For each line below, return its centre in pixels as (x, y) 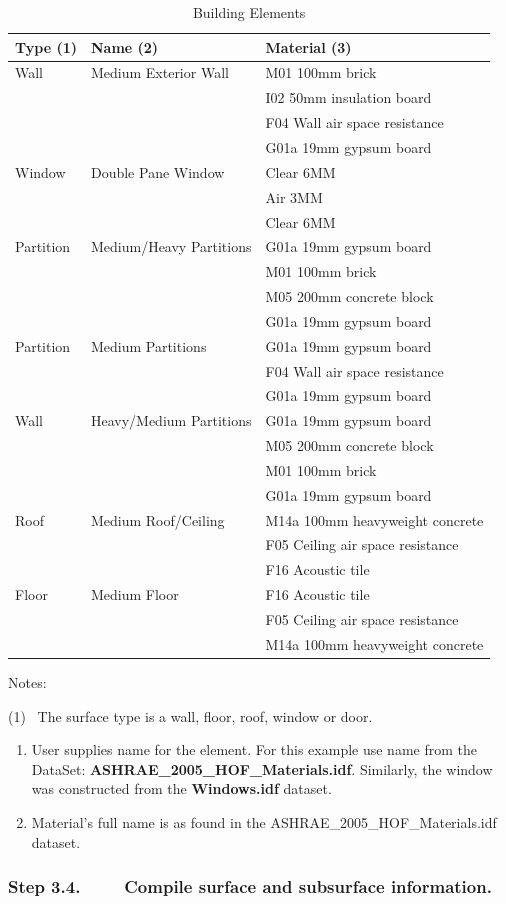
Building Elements (249, 12)
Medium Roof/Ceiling (157, 519)
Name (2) (124, 46)
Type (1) (46, 46)
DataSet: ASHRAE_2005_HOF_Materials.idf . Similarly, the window (262, 768)
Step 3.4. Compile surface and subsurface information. (250, 886)
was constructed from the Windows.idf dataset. (181, 788)
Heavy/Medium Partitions (171, 420)
